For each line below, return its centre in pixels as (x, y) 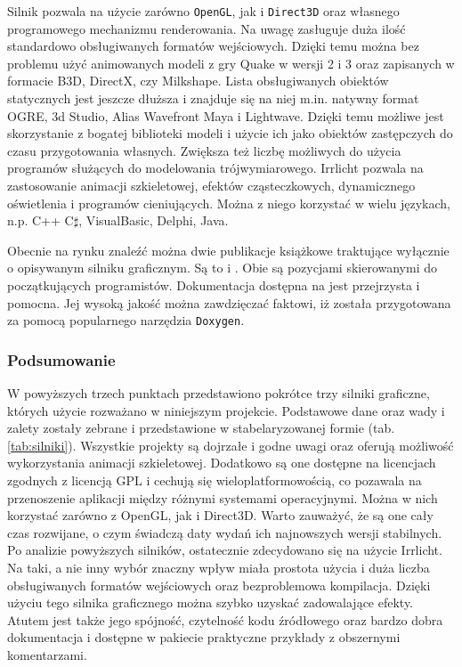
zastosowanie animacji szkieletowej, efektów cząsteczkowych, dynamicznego (211, 185)
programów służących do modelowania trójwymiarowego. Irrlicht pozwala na (215, 168)
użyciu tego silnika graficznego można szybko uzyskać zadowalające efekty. (211, 602)
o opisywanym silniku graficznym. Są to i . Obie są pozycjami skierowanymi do (223, 268)
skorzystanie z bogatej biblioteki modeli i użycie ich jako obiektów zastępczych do (230, 133)
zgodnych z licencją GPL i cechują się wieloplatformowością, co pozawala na (215, 480)
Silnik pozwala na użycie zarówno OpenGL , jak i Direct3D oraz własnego (203, 11)
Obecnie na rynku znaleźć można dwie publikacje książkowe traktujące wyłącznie (228, 250)
